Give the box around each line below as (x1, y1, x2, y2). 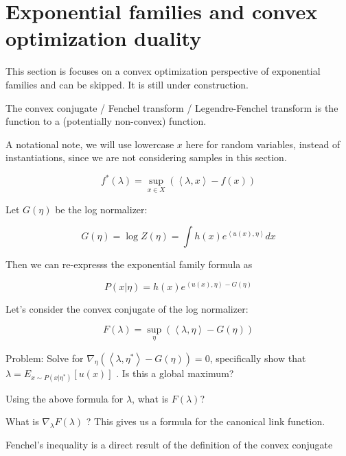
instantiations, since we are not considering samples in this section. (5, 150, 287, 165)
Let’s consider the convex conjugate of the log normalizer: (5, 301, 249, 315)
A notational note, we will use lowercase (5, 136, 174, 151)
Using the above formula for (5, 391, 124, 405)
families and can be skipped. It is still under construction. (5, 77, 249, 91)
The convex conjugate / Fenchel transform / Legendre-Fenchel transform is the (5, 100, 338, 115)
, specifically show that (209, 350, 306, 365)
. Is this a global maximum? (116, 365, 234, 380)
